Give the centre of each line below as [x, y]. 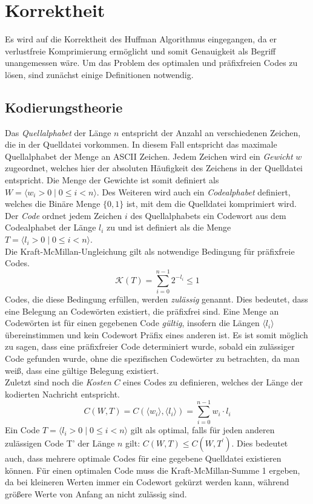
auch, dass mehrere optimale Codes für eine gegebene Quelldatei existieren [143, 458]
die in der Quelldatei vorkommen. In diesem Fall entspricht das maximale [141, 144]
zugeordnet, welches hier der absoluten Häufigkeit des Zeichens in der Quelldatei [154, 168]
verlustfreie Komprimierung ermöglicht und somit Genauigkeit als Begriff [140, 51]
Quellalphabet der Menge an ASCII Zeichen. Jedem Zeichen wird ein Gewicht [149, 156]
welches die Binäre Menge [53, 204]
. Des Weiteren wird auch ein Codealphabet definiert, [193, 191]
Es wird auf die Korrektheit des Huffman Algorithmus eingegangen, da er [141, 39]
